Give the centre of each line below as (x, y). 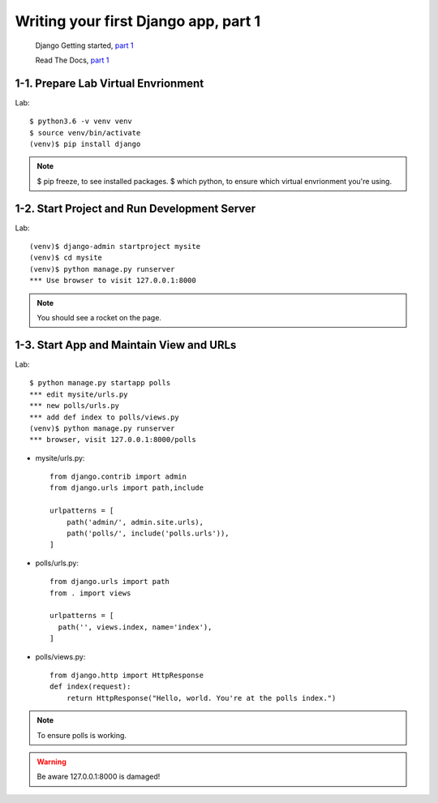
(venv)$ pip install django (85, 144)
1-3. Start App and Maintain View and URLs (126, 345)
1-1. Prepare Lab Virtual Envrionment (109, 83)
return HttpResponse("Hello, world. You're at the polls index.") (201, 698)
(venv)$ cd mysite (66, 258)
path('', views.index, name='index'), (135, 627)
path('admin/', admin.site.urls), (135, 522)
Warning (52, 762)
